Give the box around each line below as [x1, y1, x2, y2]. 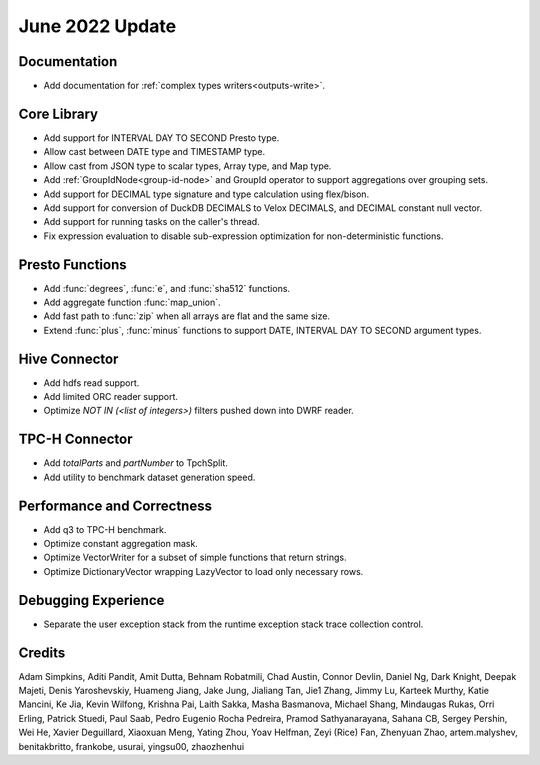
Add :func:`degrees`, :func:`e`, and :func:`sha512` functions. [43, 282, 290, 294]
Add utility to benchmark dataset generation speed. [43, 471, 256, 483]
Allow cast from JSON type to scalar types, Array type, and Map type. [43, 160, 332, 172]
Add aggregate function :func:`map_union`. [43, 296, 221, 308]
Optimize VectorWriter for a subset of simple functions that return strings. [43, 551, 347, 564]
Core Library [18, 105, 99, 122]
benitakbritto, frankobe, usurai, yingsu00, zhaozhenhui [18, 740, 245, 752]
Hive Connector [18, 350, 119, 367]
